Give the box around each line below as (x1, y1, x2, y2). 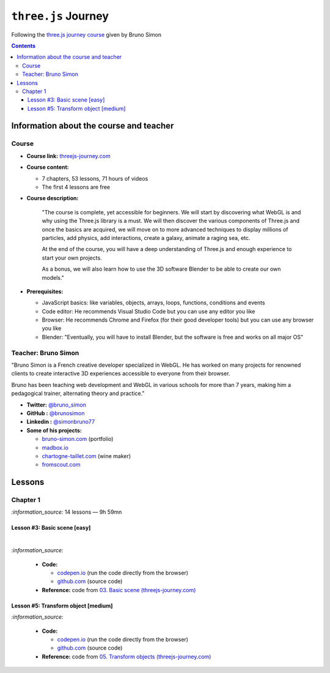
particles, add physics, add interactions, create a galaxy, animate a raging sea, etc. (42, 234, 251, 241)
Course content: (26, 164, 70, 171)
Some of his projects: (26, 426, 82, 434)
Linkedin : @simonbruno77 (26, 418, 95, 426)
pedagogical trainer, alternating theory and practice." (11, 389, 145, 397)
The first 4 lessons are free (42, 184, 111, 190)
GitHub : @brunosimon (26, 409, 85, 416)
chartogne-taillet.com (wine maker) (42, 452, 131, 459)
